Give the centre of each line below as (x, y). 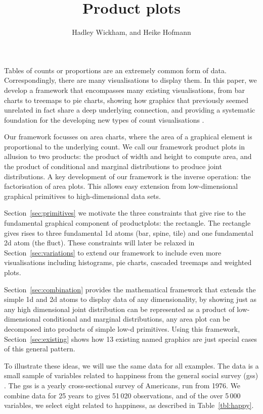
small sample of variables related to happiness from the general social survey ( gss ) (131, 375)
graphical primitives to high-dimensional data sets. (82, 196)
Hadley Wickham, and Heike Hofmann (131, 32)
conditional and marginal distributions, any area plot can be (137, 319)
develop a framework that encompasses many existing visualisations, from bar (124, 90)
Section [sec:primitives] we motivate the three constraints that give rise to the (125, 213)
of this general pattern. (40, 349)
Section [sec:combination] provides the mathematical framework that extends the (130, 289)
